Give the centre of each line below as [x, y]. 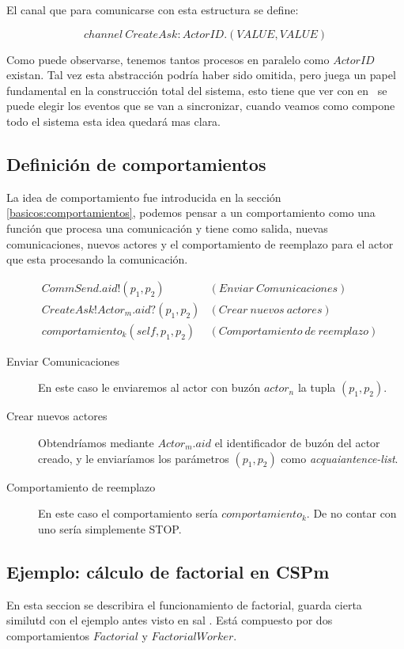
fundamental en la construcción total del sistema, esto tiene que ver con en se [197, 90]
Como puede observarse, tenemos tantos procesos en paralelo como [168, 59]
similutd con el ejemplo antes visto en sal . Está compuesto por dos [170, 620]
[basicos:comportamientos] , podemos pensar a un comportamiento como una [191, 213]
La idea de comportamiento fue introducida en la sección [144, 197]
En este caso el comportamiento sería [128, 513]
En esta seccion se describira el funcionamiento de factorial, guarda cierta [184, 604]
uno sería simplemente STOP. [110, 528]
